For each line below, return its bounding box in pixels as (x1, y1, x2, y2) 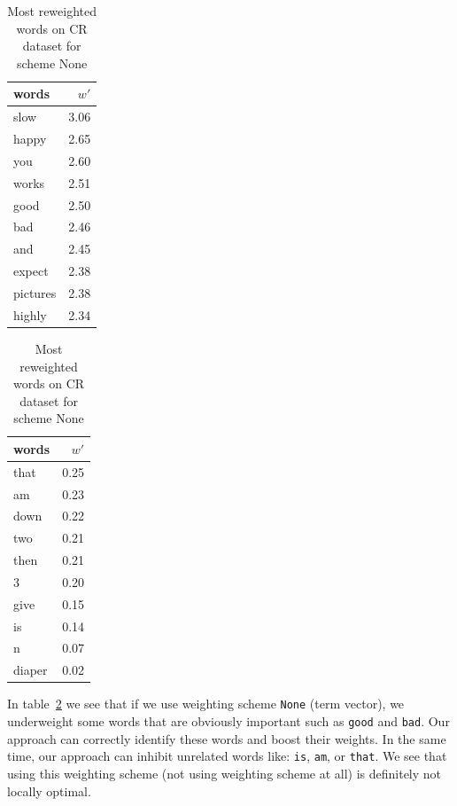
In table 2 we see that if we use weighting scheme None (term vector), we (7, 694, 405, 713)
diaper (13, 661, 48, 679)
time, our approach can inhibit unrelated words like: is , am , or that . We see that (7, 747, 447, 765)
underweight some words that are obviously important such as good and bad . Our (7, 712, 450, 731)
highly (13, 305, 47, 324)
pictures (13, 283, 57, 301)
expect (13, 262, 49, 280)
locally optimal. (7, 781, 91, 800)
